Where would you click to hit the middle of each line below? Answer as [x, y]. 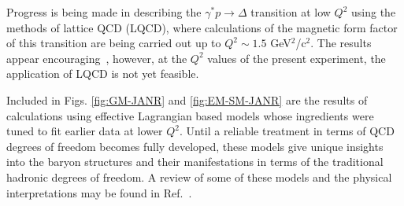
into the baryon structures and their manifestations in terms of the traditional [195, 162]
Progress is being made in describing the [104, 12]
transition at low [291, 12]
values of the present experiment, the [297, 58]
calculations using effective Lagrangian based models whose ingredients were [190, 115]
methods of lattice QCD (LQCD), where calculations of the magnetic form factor [202, 27]
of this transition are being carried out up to [114, 43]
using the [374, 12]
